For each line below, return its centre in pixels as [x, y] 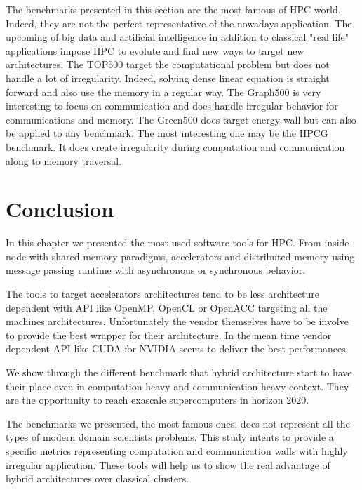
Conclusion [60, 209]
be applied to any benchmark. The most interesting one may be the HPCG [167, 133]
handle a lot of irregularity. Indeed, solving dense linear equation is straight [168, 78]
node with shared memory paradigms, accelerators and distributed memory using [180, 256]
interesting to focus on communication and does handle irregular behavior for [172, 106]
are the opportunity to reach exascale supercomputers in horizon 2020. [157, 400]
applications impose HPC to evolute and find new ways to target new [155, 50]
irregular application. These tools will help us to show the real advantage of [168, 464]
